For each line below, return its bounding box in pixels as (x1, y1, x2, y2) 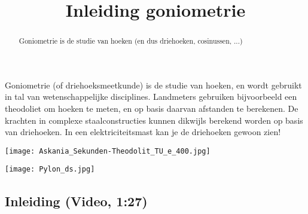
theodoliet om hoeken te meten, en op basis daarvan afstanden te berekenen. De (5, 102, 298, 115)
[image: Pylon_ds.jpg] (5, 165, 95, 174)
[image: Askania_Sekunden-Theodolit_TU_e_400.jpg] (5, 146, 211, 155)
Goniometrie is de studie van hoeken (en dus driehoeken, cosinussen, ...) (19, 36, 243, 46)
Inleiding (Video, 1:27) (5, 191, 148, 210)
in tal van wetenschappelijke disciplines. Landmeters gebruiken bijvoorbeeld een (5, 90, 297, 103)
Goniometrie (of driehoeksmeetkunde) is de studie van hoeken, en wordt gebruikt (5, 78, 302, 91)
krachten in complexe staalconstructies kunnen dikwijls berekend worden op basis (5, 114, 303, 126)
